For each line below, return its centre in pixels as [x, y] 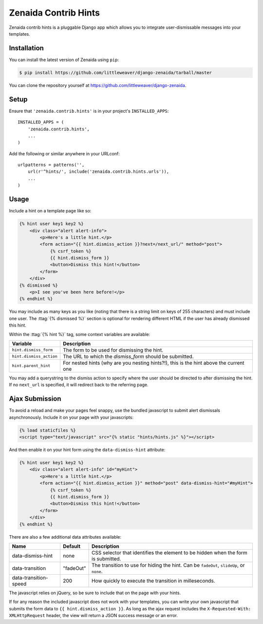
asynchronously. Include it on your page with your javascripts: [71, 417]
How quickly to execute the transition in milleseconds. [153, 581]
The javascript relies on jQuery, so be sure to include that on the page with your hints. [95, 593]
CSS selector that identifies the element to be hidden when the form [170, 553]
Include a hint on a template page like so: [50, 211]
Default [71, 546]
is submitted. [106, 559]
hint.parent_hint [31, 366]
